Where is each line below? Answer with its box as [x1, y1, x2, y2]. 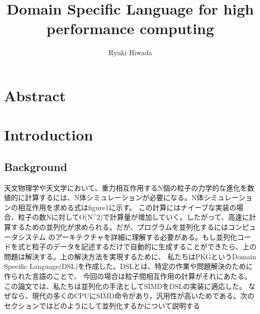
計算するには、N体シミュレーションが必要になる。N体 [25, 192, 204, 203]
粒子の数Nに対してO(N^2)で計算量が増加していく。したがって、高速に [18, 212, 249, 222]
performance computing [46, 18, 214, 39]
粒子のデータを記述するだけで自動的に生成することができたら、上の [32, 241, 256, 252]
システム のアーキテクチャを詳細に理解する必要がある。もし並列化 [18, 231, 237, 242]
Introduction [4, 124, 93, 145]
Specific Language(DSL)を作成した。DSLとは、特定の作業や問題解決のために [4, 261, 253, 271]
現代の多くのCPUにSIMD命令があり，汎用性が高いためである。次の [32, 290, 254, 301]
